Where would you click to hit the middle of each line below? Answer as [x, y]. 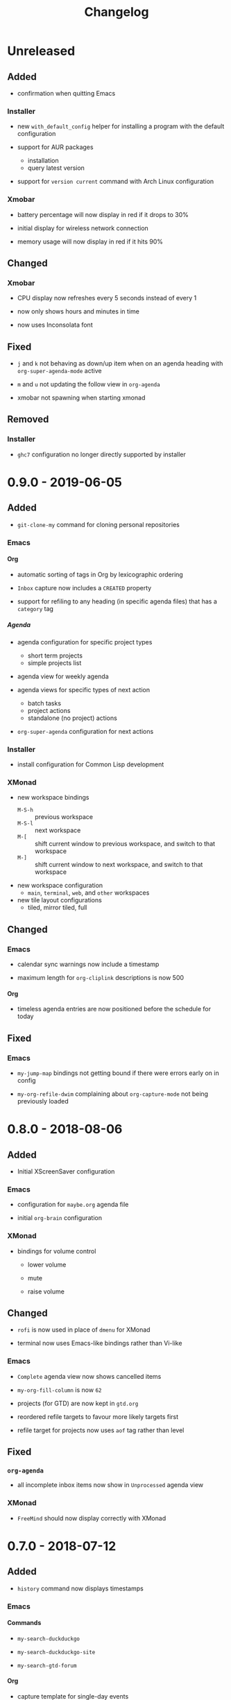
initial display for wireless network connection [83, 228]
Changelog [117, 12]
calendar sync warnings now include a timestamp [88, 964]
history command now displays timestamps [80, 1588]
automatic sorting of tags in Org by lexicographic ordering [100, 574]
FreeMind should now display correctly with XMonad [92, 1518]
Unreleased [41, 51]
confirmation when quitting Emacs [66, 93]
